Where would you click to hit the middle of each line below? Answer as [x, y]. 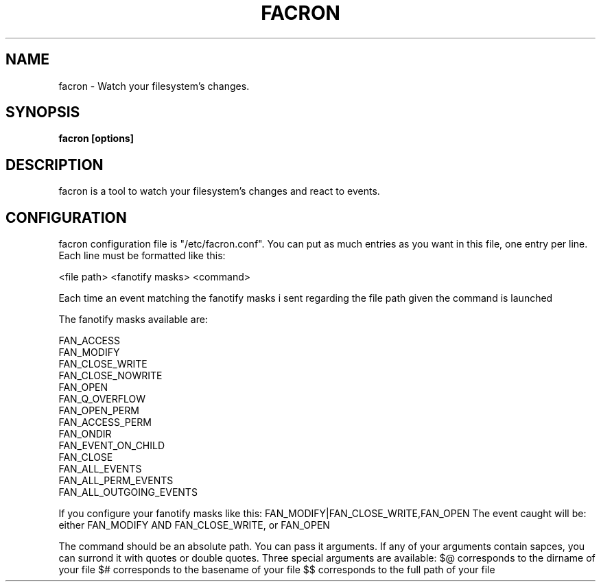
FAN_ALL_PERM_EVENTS [116, 481]
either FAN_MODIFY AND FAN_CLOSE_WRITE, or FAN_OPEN [194, 525]
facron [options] [96, 139]
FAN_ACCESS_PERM [105, 422]
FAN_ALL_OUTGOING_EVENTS [128, 492]
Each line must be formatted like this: [142, 256]
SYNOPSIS [43, 112]
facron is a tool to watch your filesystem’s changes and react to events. [219, 191]
